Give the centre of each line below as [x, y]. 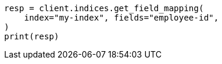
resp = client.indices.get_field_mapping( [104, 8]
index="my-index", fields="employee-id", [121, 18]
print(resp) [32, 36]
